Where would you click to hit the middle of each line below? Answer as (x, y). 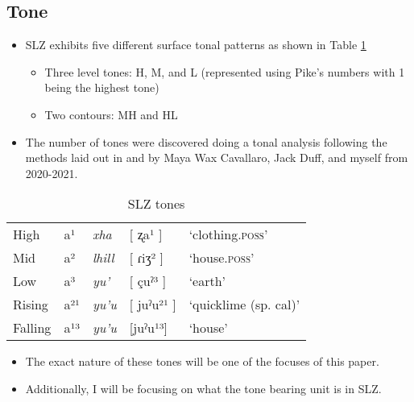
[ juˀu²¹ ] (153, 305)
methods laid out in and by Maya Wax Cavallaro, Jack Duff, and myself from (217, 157)
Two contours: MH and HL (111, 114)
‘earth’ (207, 281)
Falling (32, 328)
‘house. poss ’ (221, 258)
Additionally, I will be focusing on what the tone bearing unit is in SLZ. (203, 388)
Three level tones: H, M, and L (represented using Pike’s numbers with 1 (225, 71)
